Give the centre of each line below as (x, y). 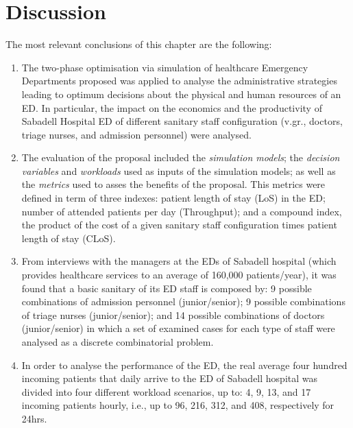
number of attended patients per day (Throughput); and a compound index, (182, 211)
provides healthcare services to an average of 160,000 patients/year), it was (179, 275)
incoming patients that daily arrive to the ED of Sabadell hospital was (170, 378)
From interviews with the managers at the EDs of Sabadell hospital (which (179, 261)
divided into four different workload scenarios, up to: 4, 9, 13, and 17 (166, 391)
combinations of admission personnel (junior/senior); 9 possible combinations (183, 301)
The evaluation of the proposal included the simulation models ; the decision (181, 157)
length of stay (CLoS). (69, 238)
